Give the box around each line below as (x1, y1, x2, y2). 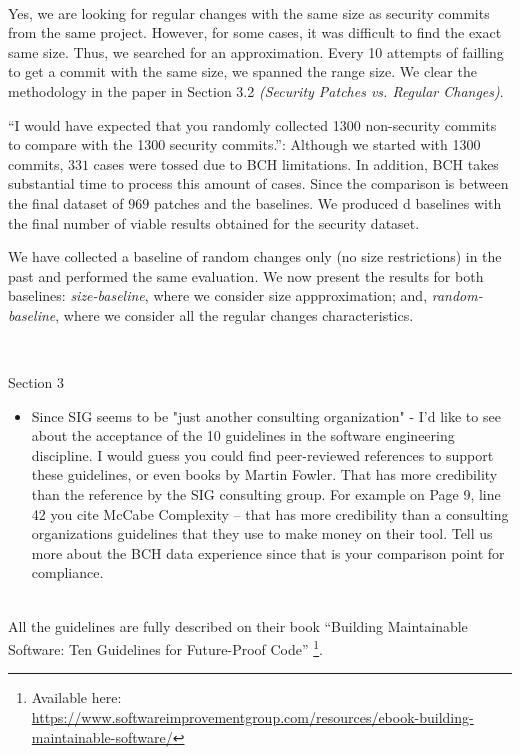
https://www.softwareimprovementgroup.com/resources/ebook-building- (31, 707, 474, 728)
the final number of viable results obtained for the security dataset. (8, 212, 420, 233)
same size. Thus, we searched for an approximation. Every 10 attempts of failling (8, 41, 504, 62)
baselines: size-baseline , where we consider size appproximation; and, (8, 285, 428, 306)
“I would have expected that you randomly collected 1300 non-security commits (8, 114, 497, 135)
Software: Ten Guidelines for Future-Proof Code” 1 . (8, 636, 324, 659)
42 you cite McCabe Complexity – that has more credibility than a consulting (31, 503, 509, 524)
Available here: (31, 687, 122, 708)
